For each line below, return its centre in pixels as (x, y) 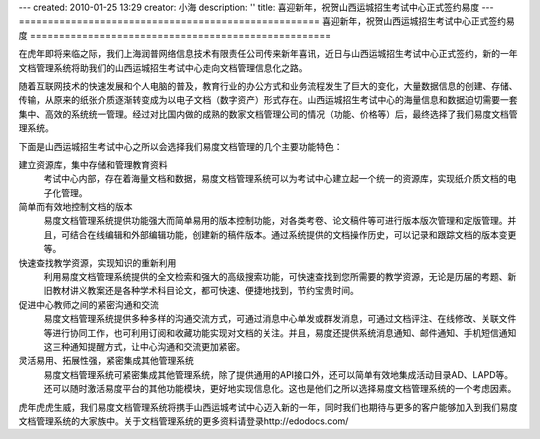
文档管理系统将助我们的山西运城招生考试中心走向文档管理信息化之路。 (163, 67)
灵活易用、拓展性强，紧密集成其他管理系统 (106, 361)
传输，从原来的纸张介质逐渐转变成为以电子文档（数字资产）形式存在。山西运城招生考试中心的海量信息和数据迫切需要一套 (268, 100)
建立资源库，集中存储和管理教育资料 (93, 164)
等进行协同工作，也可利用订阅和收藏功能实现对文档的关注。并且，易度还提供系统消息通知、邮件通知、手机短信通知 (280, 332)
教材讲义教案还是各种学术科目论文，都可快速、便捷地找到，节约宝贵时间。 (205, 291)
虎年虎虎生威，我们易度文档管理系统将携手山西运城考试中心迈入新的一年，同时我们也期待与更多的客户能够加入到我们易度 (268, 407)
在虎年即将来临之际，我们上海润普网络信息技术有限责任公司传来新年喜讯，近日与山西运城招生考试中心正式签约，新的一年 (268, 54)
